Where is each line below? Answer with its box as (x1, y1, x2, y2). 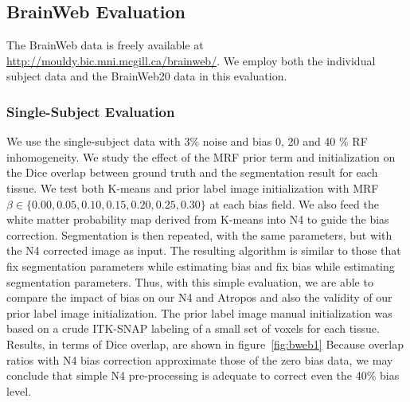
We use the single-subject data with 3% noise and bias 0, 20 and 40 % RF (6, 133, 368, 150)
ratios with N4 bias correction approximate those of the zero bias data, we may (6, 351, 393, 368)
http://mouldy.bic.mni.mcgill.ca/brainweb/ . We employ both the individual (6, 52, 376, 68)
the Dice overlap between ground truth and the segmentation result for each (6, 164, 378, 181)
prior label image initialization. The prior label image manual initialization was (6, 304, 392, 321)
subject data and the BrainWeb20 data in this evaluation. (6, 68, 287, 84)
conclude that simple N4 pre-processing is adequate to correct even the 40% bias (6, 367, 400, 384)
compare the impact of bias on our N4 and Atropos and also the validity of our (6, 289, 392, 306)
